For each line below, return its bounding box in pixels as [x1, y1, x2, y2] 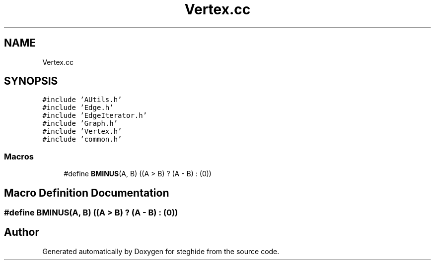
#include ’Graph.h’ [42, 119, 118, 128]
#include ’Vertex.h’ [42, 127, 122, 136]
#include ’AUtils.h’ [42, 96, 122, 104]
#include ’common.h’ [42, 135, 122, 144]
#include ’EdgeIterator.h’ [42, 111, 147, 120]
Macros [4, 151, 34, 161]
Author [4, 226, 39, 239]
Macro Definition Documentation [4, 186, 169, 199]
